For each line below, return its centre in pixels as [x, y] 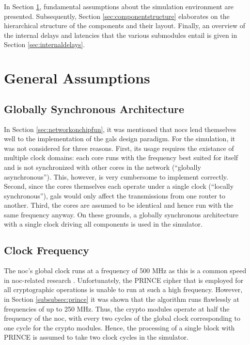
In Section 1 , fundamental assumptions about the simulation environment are [119, 6]
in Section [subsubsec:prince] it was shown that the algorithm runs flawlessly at [122, 299]
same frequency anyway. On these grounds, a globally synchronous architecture [121, 214]
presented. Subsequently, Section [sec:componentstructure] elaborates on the [117, 16]
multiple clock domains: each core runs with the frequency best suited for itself [121, 157]
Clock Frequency [47, 250]
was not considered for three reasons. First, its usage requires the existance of [119, 148]
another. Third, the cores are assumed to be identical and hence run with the [119, 205]
